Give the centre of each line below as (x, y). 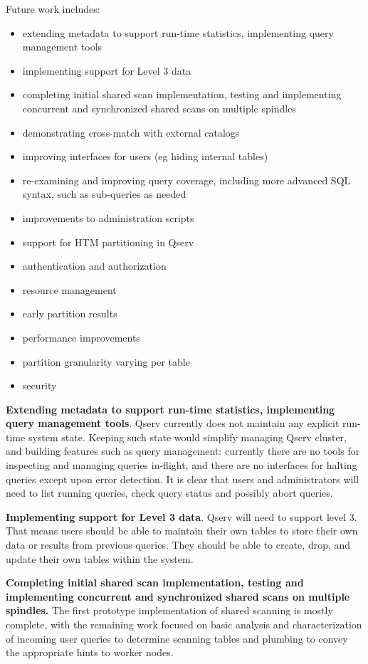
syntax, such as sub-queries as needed (104, 194)
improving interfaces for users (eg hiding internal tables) (145, 156)
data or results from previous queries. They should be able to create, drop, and (178, 545)
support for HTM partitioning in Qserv (108, 242)
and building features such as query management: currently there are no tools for (183, 451)
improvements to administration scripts (108, 217)
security (40, 385)
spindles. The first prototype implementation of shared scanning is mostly (169, 610)
